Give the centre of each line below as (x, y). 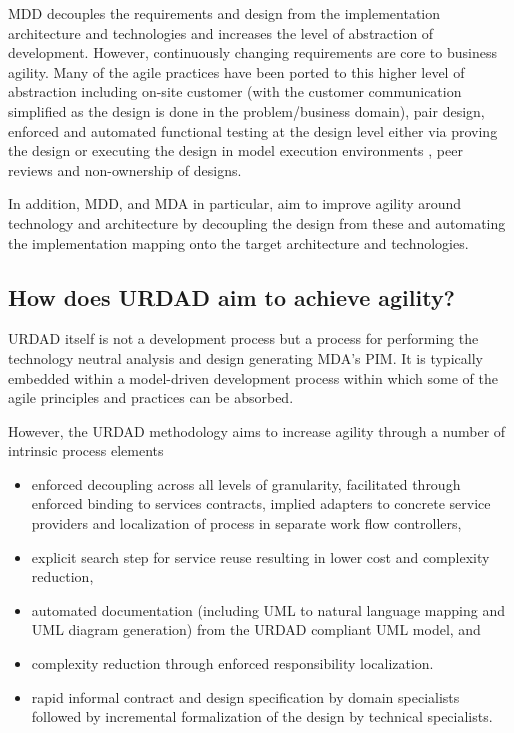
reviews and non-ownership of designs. (125, 169)
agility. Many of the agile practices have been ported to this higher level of (236, 71)
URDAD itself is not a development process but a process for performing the (243, 338)
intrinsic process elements (86, 450)
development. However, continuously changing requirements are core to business (252, 52)
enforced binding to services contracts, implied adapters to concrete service (261, 503)
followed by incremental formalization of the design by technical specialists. (262, 716)
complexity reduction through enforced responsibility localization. (232, 663)
